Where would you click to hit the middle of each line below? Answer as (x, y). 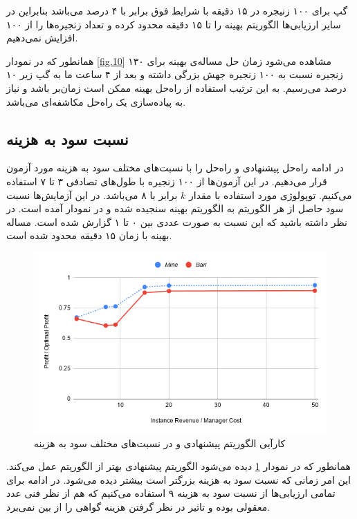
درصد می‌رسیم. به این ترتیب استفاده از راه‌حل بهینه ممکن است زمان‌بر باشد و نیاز (176, 87)
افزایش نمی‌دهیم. (42, 38)
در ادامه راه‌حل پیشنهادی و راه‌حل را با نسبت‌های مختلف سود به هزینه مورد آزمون (175, 168)
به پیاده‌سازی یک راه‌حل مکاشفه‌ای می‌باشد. (96, 101)
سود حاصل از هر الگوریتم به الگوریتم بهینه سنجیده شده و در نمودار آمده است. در (175, 208)
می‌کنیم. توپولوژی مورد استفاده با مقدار (270, 195)
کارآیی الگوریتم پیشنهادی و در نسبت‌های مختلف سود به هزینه (160, 443)
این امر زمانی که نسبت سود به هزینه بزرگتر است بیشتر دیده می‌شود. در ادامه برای (178, 479)
